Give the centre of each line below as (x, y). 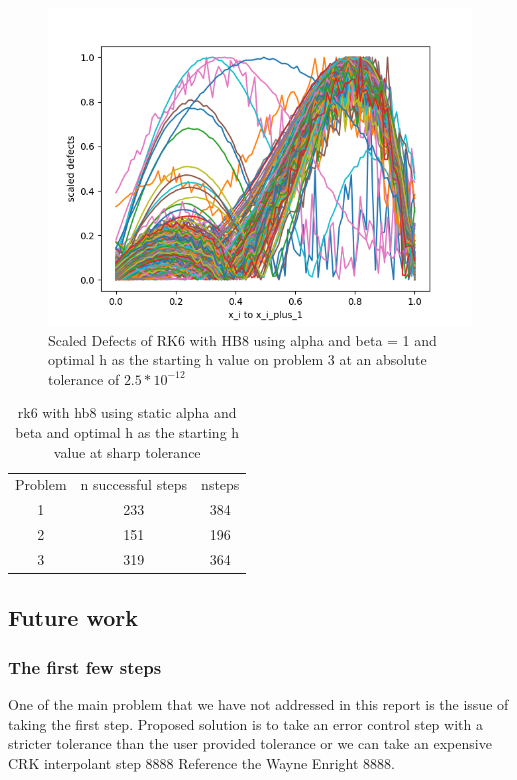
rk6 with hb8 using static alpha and (127, 412)
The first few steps (85, 666)
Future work (73, 617)
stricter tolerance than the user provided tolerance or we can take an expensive (250, 743)
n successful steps (134, 484)
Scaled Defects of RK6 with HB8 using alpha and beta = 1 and (242, 339)
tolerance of (84, 378)
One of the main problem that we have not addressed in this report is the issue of (258, 704)
